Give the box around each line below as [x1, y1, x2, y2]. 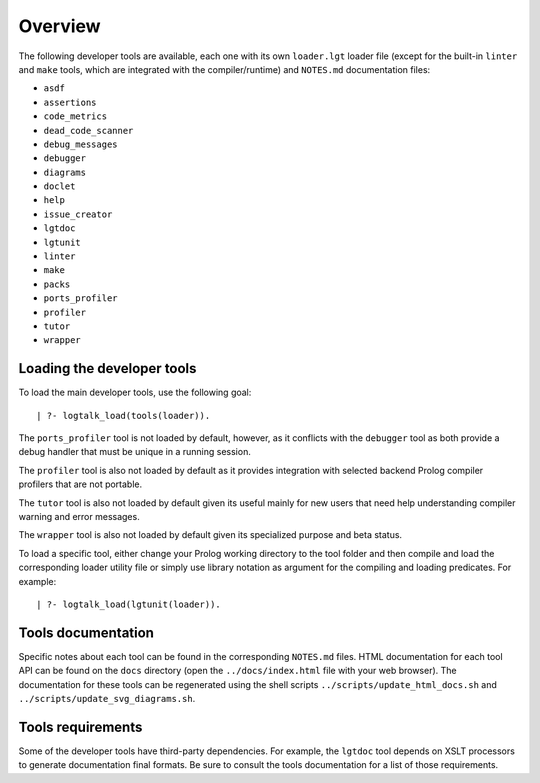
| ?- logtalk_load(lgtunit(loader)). [36, 598, 222, 610]
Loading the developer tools [18, 360, 197, 377]
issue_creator [43, 208, 113, 220]
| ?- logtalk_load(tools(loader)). [36, 410, 211, 421]
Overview [18, 15, 101, 37]
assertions [43, 96, 97, 108]
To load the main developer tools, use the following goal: [18, 386, 252, 399]
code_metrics [43, 111, 108, 122]
